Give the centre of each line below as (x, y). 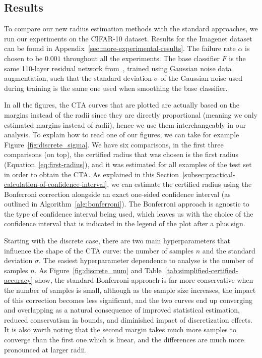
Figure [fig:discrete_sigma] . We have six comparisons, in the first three (114, 144)
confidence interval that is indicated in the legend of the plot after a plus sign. (125, 223)
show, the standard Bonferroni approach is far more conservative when (144, 280)
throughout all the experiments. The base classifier (141, 58)
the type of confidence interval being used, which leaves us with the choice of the (129, 213)
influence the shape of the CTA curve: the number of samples (99, 250)
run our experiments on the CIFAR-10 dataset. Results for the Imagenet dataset (128, 38)
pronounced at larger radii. (46, 349)
